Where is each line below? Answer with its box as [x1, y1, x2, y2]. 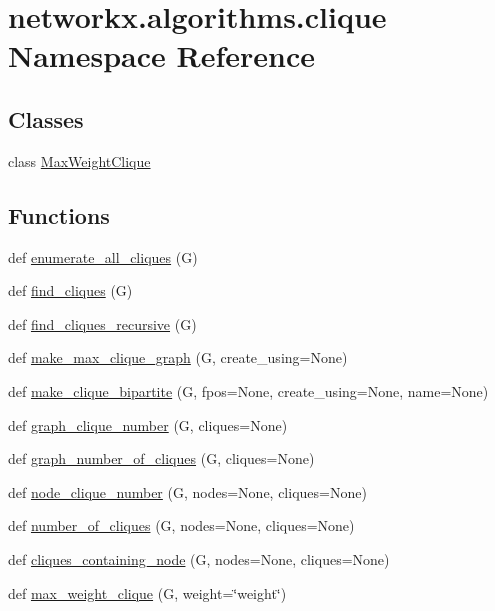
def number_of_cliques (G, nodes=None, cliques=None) [8, 515, 355, 536]
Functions [8, 199, 110, 230]
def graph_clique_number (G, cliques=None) [8, 414, 288, 435]
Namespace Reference [8, 35, 315, 76]
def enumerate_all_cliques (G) [8, 246, 198, 267]
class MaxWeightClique [8, 150, 151, 171]
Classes [8, 103, 84, 134]
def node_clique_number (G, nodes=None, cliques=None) [8, 481, 367, 502]
